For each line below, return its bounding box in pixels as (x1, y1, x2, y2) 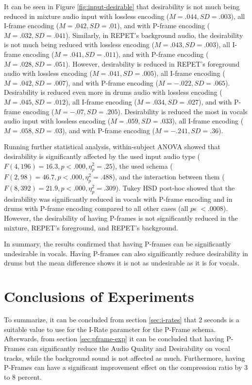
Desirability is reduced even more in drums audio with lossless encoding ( (4, 87, 222, 97)
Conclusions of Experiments (4, 286, 194, 306)
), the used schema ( (112, 160, 173, 171)
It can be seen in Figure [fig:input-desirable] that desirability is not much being (4, 1, 240, 11)
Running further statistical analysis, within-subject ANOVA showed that (4, 141, 220, 152)
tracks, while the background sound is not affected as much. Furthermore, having (4, 352, 245, 363)
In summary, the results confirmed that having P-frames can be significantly (4, 239, 231, 249)
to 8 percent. (4, 371, 42, 382)
